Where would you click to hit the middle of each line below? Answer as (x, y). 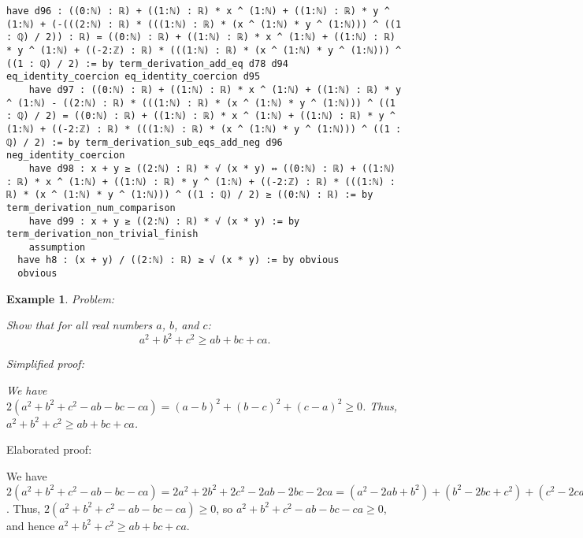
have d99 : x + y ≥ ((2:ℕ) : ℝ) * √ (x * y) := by (164, 221)
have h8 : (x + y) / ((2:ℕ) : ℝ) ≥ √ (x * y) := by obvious (178, 260)
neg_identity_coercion (66, 156)
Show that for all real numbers (80, 325)
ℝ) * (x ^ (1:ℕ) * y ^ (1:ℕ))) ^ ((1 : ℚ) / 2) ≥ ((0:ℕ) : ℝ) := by (190, 195)
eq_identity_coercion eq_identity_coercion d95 (134, 77)
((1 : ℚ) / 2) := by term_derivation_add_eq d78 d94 (147, 63)
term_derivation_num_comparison (91, 208)
